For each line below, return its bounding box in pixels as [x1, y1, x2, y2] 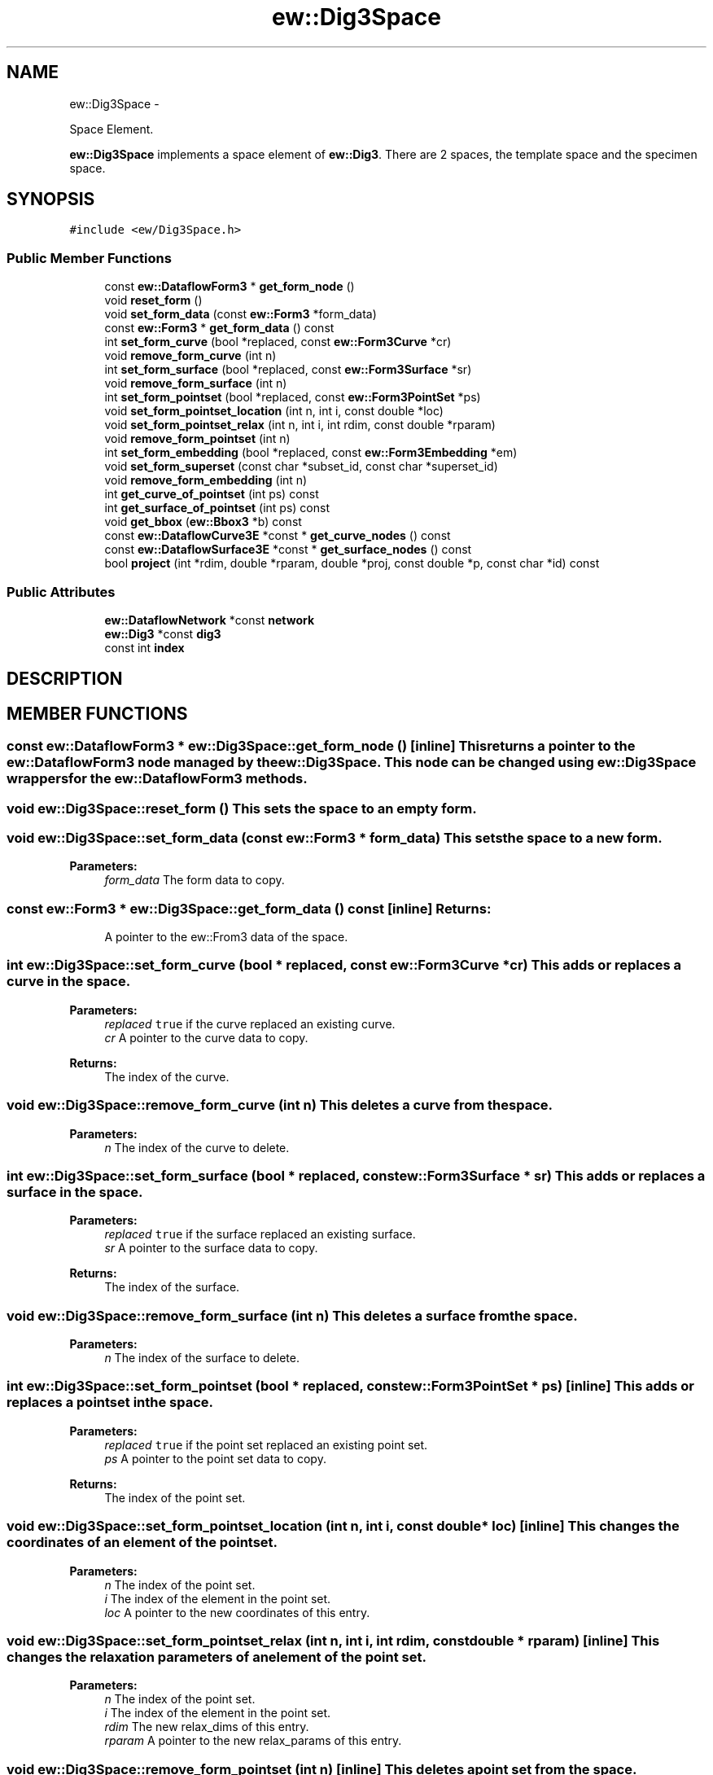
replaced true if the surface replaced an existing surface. [104, 1227, 416, 1242]
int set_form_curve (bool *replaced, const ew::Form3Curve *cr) [104, 335, 452, 349]
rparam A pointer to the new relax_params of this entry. [104, 1733, 402, 1748]
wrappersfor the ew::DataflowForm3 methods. [7, 770, 308, 787]
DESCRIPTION [7, 668, 123, 690]
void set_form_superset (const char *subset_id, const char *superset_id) [104, 459, 498, 474]
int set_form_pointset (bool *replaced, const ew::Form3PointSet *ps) [104, 390, 481, 405]
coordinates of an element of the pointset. [7, 1534, 278, 1551]
